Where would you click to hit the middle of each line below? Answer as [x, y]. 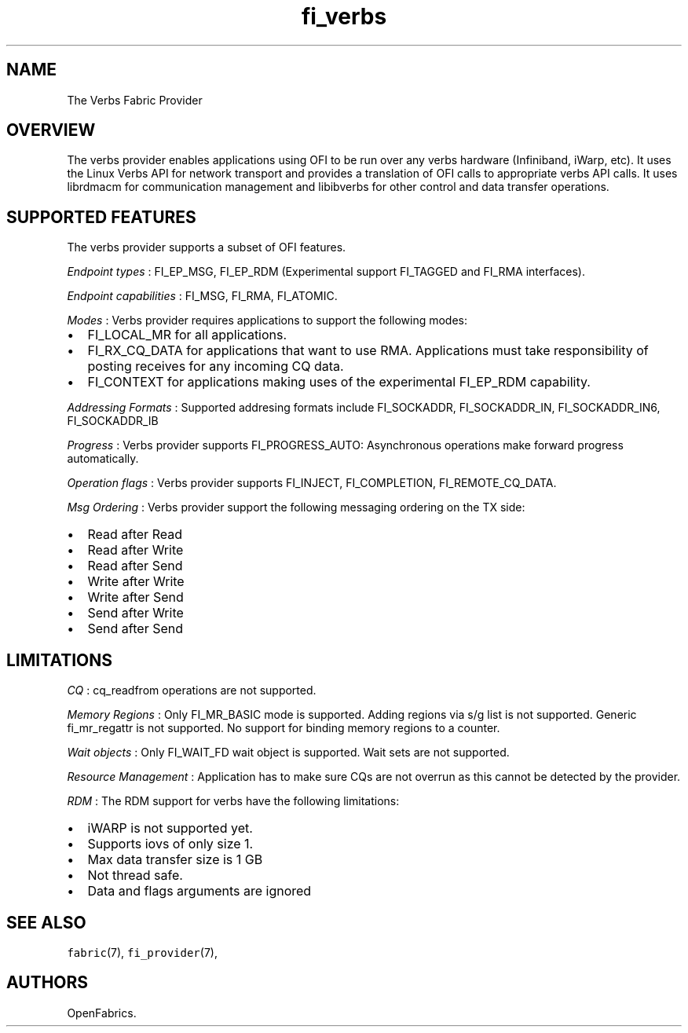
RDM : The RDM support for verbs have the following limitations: [233, 801]
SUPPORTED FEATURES [101, 217]
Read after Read [135, 535]
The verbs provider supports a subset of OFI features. [207, 247]
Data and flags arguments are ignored [199, 891]
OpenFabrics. [102, 1013]
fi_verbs [344, 16]
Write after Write [136, 582]
